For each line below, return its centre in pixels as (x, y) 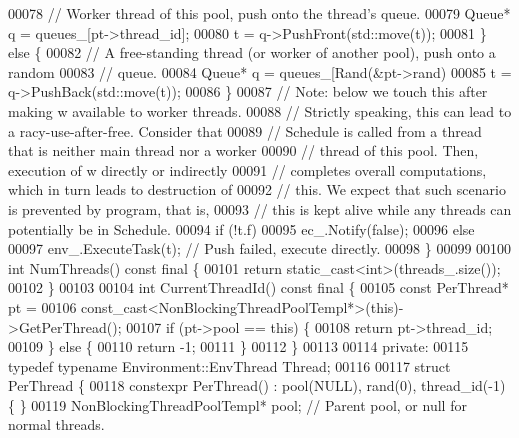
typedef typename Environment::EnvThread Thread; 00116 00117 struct (229, 365)
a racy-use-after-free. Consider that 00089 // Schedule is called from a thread (245, 130)
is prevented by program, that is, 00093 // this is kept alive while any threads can (260, 208)
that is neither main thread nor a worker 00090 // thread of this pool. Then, (243, 150)
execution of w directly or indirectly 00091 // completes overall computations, (247, 169)
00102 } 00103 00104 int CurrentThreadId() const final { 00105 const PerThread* (258, 287)
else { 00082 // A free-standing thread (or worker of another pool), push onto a (252, 52)
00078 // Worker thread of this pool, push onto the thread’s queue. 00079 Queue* (259, 13)
